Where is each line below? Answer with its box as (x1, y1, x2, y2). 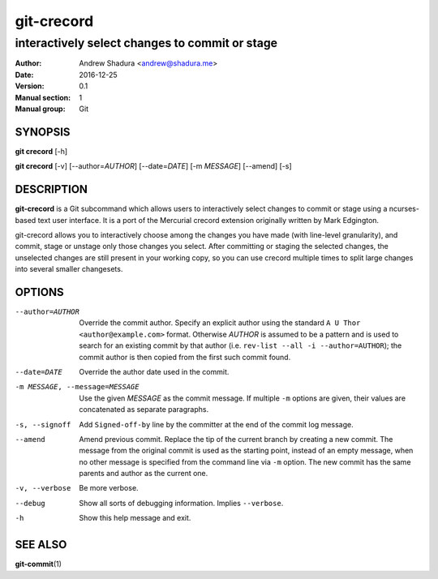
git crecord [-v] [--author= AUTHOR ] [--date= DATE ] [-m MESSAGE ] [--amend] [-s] (15, 161, 292, 171)
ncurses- (389, 204, 419, 214)
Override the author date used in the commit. (79, 367, 230, 376)
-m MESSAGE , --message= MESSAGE (15, 382, 140, 392)
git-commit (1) (15, 560, 62, 569)
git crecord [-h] (15, 146, 68, 156)
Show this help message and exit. (79, 513, 191, 523)
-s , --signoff (15, 420, 71, 429)
